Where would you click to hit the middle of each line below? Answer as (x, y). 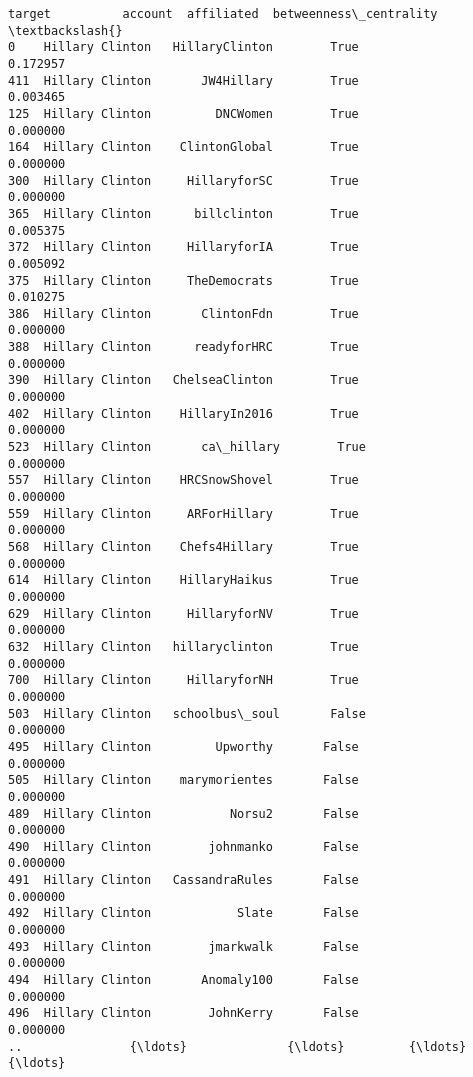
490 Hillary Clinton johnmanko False (183, 846)
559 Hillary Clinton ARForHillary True (183, 513)
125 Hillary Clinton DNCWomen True (183, 113)
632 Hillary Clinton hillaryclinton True (183, 646)
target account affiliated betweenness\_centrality (223, 14)
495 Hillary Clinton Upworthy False (183, 746)
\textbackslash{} (65, 30)
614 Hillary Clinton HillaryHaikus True (183, 580)
